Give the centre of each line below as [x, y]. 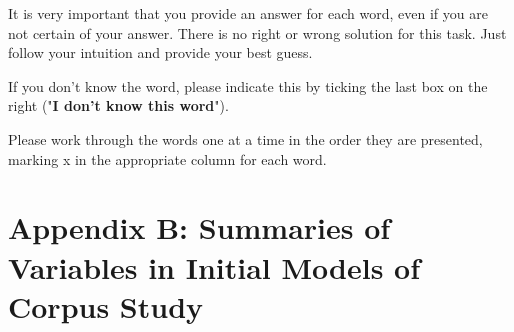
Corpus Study [106, 305]
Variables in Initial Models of [214, 266]
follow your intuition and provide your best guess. [160, 52]
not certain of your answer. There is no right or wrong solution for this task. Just [257, 32]
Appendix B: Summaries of [199, 227]
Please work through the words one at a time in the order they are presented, [245, 138]
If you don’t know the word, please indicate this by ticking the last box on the [248, 85]
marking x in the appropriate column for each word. [167, 158]
